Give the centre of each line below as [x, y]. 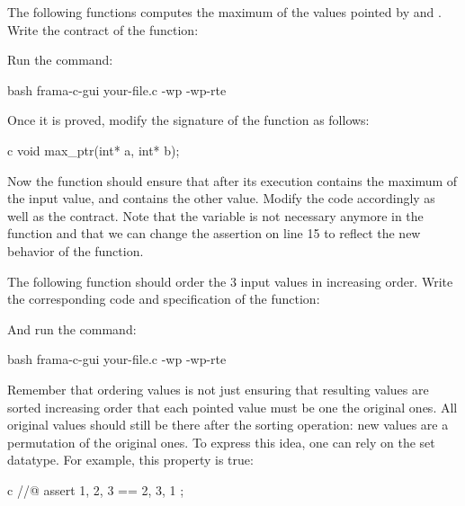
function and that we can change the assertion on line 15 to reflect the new [214, 233]
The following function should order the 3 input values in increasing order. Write [230, 281]
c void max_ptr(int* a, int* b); [94, 150]
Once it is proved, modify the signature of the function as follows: [188, 120]
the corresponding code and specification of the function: [164, 299]
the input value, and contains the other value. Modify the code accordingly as [221, 198]
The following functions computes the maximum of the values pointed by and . [224, 12]
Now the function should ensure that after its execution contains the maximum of [232, 180]
